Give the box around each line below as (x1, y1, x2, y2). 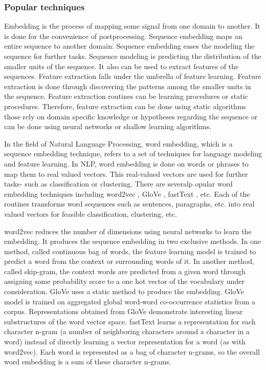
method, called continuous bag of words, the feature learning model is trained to (4, 245, 256, 256)
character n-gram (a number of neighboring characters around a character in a (4, 326, 250, 337)
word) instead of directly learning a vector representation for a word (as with (4, 336, 246, 347)
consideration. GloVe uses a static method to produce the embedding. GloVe (4, 286, 244, 297)
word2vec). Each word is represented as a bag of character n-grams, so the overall (4, 346, 260, 357)
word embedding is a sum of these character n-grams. (4, 356, 171, 367)
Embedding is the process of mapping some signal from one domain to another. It (4, 20, 260, 31)
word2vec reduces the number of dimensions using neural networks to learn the (4, 225, 252, 236)
